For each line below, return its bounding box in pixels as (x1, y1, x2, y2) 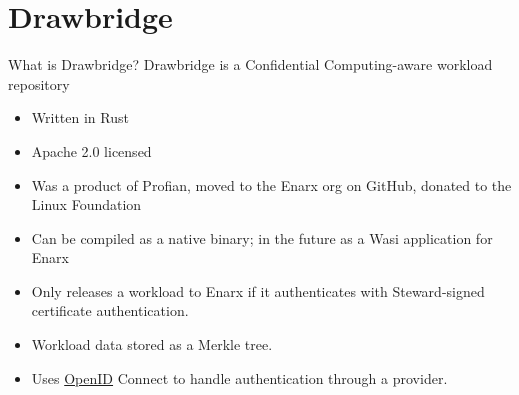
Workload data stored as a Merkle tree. (31, 334, 273, 355)
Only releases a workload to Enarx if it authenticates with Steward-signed (31, 280, 485, 301)
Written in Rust (31, 107, 129, 128)
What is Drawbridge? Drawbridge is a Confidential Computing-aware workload (8, 54, 493, 75)
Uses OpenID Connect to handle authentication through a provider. (31, 367, 448, 388)
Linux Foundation (31, 194, 142, 215)
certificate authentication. (31, 300, 189, 321)
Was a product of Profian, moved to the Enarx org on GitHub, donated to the (31, 174, 512, 195)
